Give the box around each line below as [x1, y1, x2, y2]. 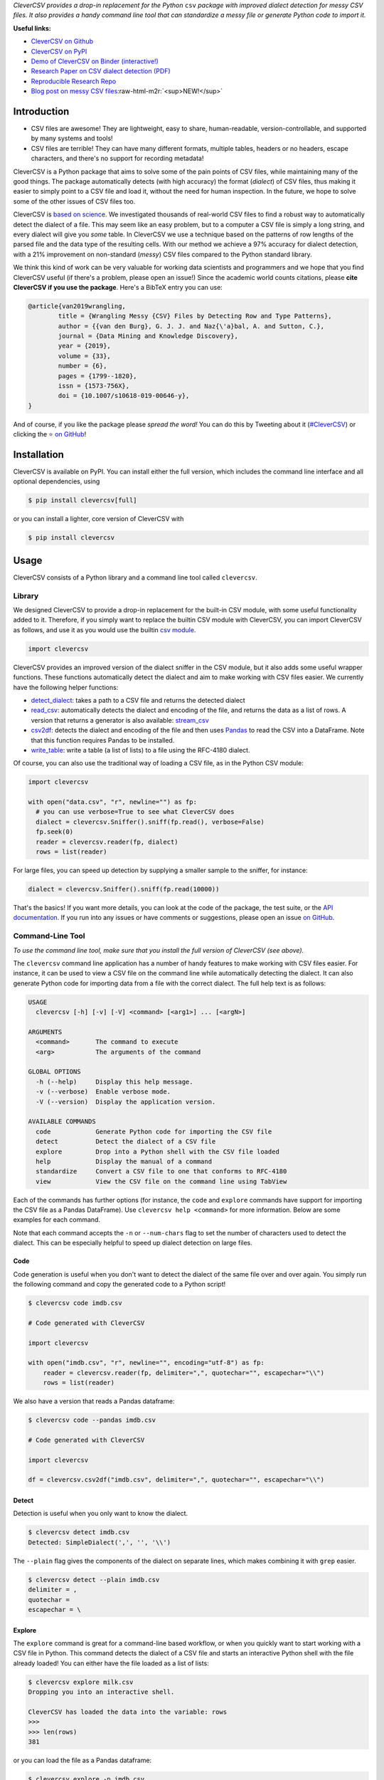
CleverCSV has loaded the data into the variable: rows [28, 1707, 228, 1716]
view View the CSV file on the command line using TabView [36, 1177, 287, 1185]
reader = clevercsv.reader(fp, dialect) [36, 837, 178, 846]
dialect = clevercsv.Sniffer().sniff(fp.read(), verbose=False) [36, 817, 265, 826]
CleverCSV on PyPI [31, 47, 87, 56]
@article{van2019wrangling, [28, 302, 126, 310]
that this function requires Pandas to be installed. [31, 735, 175, 744]
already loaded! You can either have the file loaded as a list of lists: [13, 1659, 209, 1668]
